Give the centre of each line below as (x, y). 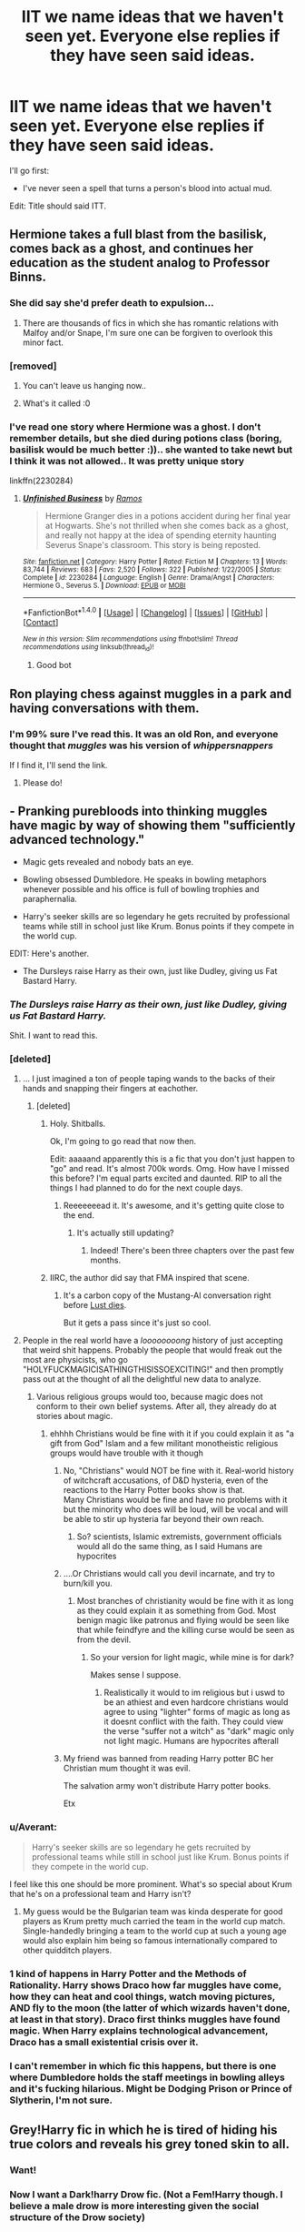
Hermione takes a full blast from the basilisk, (138, 234)
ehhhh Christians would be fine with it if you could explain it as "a (172, 1434)
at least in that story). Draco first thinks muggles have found (145, 2019)
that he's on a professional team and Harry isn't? (100, 1893)
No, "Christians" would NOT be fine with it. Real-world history (179, 1471)
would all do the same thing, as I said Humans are (170, 1547)
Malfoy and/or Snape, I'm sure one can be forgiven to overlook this (148, 332)
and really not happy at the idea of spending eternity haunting (161, 535)
